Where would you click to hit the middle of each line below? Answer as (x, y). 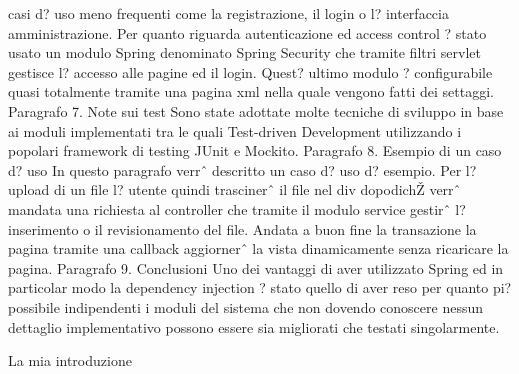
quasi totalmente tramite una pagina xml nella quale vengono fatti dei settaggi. (251, 91)
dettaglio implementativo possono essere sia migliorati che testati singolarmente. (254, 326)
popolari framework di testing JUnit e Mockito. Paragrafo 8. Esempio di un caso (255, 150)
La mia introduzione (70, 360)
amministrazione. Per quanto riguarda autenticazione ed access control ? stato (247, 32)
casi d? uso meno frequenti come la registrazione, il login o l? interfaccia (228, 13)
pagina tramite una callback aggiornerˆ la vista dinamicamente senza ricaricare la (258, 248)
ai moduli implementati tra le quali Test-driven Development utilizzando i (235, 130)
